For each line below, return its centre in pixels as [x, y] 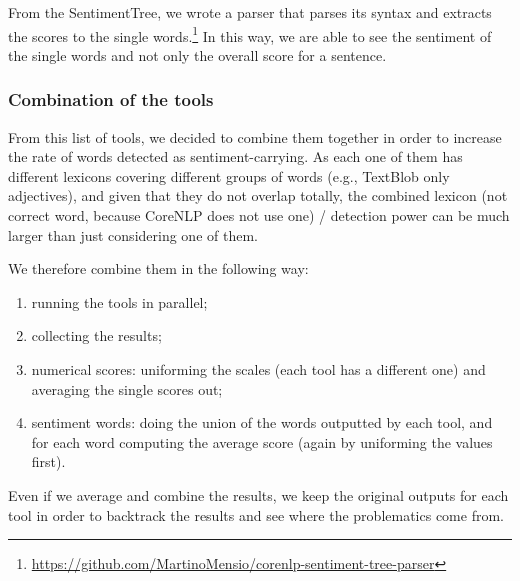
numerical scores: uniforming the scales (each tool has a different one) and [258, 369]
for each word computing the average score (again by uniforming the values [262, 441]
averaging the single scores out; [127, 388]
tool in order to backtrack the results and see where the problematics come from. [256, 514]
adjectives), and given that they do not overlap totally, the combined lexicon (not [258, 195]
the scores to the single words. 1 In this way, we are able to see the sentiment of [250, 34]
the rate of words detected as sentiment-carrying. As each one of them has [235, 156]
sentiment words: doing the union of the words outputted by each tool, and [262, 422]
